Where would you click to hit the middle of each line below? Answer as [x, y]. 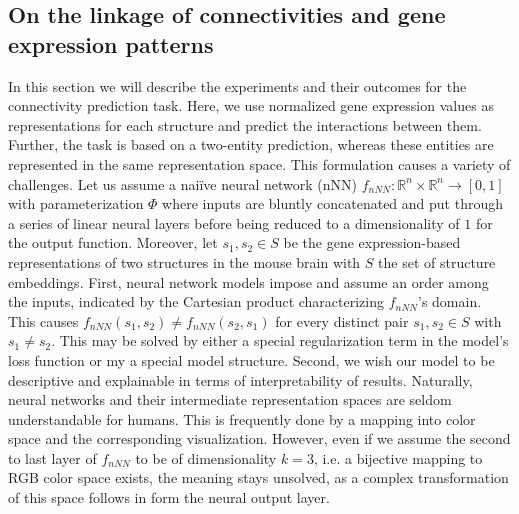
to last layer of [52, 457]
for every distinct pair [342, 320]
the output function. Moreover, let [113, 242]
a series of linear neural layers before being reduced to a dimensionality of [234, 222]
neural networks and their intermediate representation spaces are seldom [230, 399]
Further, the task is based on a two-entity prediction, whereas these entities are [251, 144]
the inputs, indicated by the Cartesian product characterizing [196, 301]
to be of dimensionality [206, 457]
